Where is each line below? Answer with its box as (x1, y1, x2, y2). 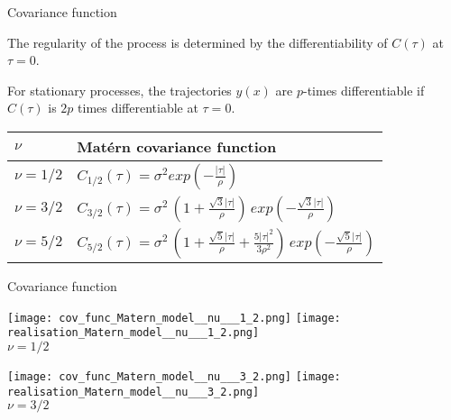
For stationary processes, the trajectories (7, 80, 232, 99)
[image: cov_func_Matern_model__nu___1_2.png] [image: (7, 311, 341, 324)
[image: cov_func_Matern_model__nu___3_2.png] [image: (7, 370, 341, 383)
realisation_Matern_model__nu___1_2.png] (7, 326, 260, 340)
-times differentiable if (302, 80, 425, 99)
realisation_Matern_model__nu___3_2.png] (7, 385, 260, 398)
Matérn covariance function (77, 135, 277, 157)
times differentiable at (78, 98, 198, 117)
